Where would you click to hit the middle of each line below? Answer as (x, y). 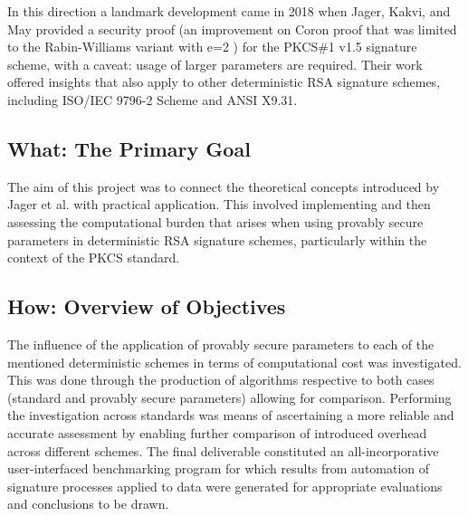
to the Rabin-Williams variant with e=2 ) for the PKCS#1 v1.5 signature (212, 47)
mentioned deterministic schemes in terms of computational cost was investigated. (234, 362)
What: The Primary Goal (129, 148)
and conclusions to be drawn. (88, 504)
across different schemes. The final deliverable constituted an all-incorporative (223, 450)
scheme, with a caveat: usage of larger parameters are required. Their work (215, 64)
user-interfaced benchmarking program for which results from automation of (219, 468)
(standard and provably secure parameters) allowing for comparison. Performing (229, 397)
